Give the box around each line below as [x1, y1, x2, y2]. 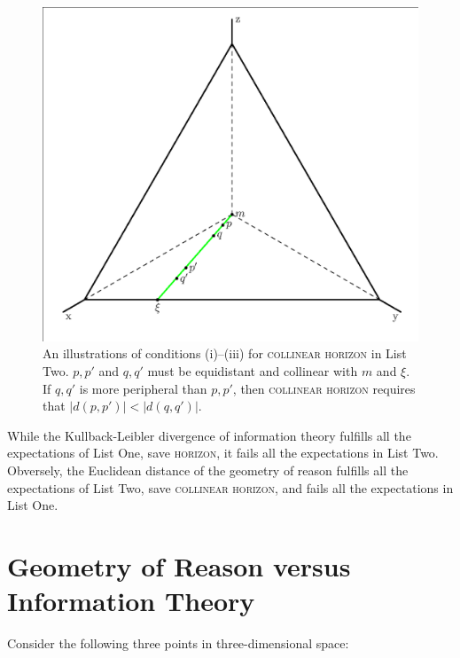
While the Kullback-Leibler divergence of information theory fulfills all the [7, 426, 411, 444]
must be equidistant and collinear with [147, 361, 358, 380]
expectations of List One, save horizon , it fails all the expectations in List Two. [7, 443, 439, 462]
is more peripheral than [79, 379, 207, 397]
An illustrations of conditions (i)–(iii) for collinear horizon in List [43, 344, 407, 363]
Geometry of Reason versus [7, 547, 351, 584]
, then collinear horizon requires [232, 379, 416, 397]
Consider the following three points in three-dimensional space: [7, 634, 349, 653]
